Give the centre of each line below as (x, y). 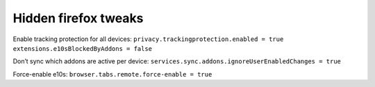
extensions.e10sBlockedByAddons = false (83, 48)
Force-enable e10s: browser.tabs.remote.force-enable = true (112, 74)
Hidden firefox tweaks (78, 18)
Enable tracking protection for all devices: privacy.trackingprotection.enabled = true (148, 39)
